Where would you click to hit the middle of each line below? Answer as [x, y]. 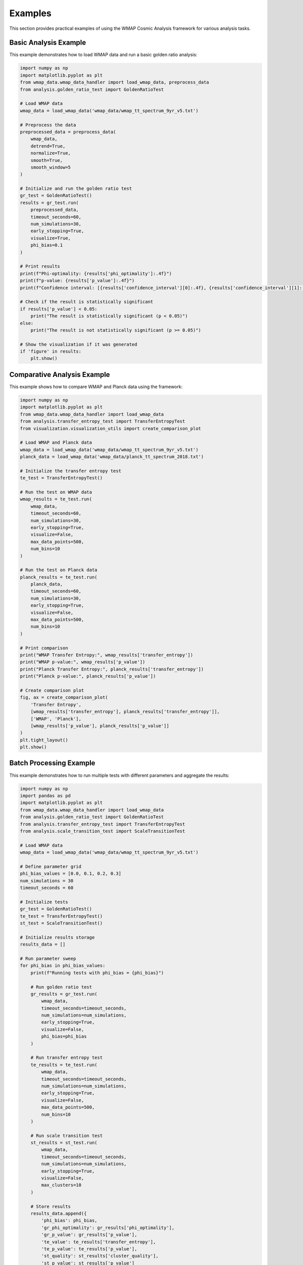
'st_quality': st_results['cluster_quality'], [100, 1256]
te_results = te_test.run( [64, 1065]
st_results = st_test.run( [64, 1143]
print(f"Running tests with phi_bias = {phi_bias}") [97, 973]
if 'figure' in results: [51, 351]
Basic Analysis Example [48, 43]
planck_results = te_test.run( [59, 577]
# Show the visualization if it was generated [79, 344]
